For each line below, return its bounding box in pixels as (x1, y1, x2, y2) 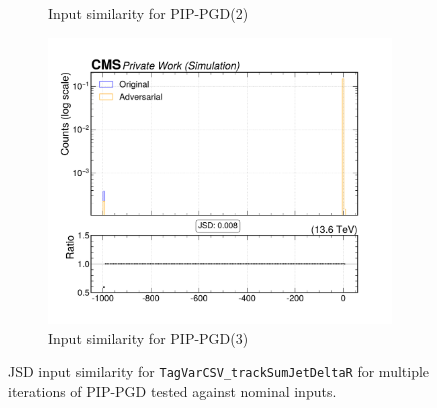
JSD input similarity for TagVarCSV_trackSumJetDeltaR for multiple (8, 361, 430, 382)
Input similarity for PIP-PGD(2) (48, 3, 249, 23)
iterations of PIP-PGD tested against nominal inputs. (8, 380, 337, 401)
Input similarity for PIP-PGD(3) (48, 327, 249, 348)
